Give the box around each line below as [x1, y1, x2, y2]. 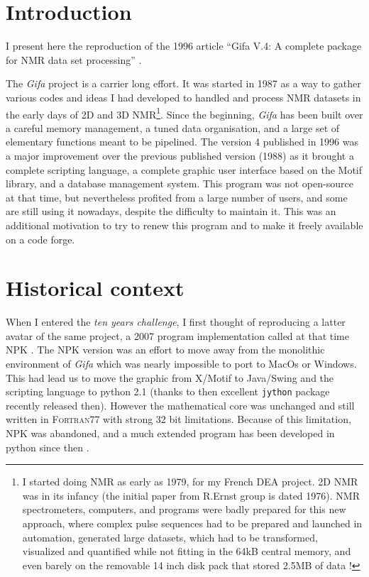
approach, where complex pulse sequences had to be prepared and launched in [22, 516, 363, 530]
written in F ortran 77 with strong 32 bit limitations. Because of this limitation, [6, 412, 351, 427]
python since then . [6, 439, 89, 454]
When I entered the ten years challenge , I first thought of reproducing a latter [6, 314, 346, 329]
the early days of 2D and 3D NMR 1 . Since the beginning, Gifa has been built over [6, 104, 363, 121]
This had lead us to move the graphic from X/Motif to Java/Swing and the [6, 370, 334, 385]
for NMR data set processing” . [6, 52, 142, 67]
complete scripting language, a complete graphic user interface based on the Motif [6, 162, 363, 177]
